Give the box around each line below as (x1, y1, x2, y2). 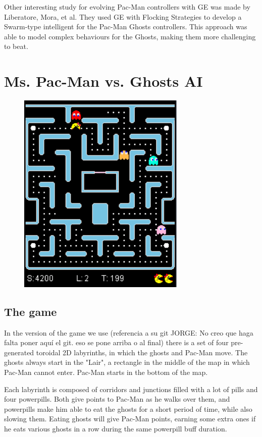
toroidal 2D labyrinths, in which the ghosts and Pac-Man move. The (36, 347, 248, 357)
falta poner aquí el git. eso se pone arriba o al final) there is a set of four (4, 337, 229, 348)
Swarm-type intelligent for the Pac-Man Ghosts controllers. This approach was (4, 21, 247, 32)
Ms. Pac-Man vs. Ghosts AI (4, 71, 203, 91)
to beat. (4, 41, 28, 51)
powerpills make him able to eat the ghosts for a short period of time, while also (4, 403, 252, 414)
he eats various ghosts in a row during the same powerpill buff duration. (4, 423, 227, 433)
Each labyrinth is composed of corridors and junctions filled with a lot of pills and (4, 384, 258, 394)
